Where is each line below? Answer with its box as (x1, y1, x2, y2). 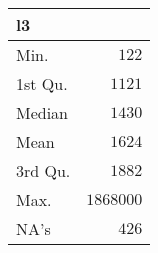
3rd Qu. (16, 159, 71, 182)
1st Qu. (16, 72, 68, 95)
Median (16, 101, 69, 124)
